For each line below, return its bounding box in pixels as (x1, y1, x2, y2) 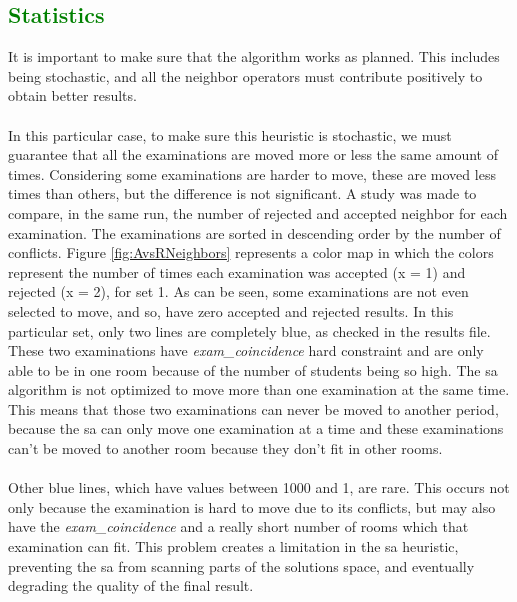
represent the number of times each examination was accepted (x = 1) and (8, 261, 466, 282)
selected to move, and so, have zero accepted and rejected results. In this (8, 300, 454, 321)
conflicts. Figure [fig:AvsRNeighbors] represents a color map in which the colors (8, 242, 494, 263)
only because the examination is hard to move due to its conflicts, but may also (8, 496, 496, 517)
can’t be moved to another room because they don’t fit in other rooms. (8, 438, 443, 459)
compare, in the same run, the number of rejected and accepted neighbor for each (8, 202, 508, 223)
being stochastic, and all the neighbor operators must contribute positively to (8, 65, 483, 86)
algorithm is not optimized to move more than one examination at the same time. (8, 379, 510, 400)
